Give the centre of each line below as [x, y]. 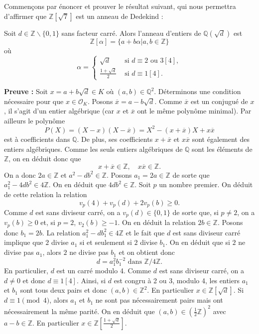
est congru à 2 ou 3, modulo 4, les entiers [177, 280]
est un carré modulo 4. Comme [104, 271]
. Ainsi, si [91, 280]
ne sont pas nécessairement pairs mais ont [159, 300]
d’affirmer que [25, 16]
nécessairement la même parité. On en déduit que [79, 311]
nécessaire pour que [34, 101]
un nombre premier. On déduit [206, 184]
